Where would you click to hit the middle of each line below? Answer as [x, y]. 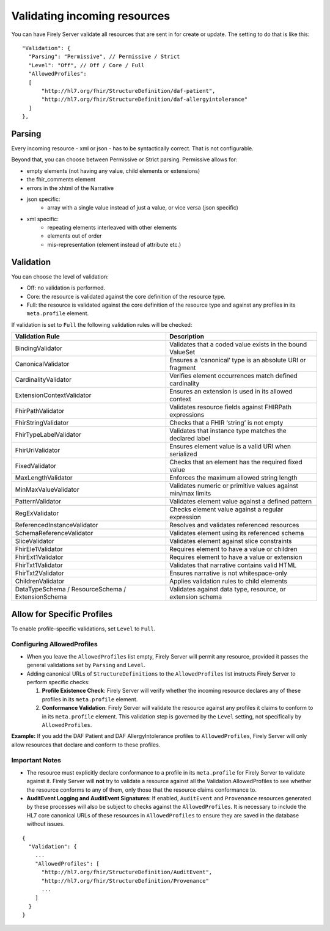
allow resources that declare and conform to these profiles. [86, 745]
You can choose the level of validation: [60, 276]
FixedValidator [35, 466]
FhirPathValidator [40, 411]
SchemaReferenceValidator [54, 533]
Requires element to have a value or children [233, 549]
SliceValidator [35, 541]
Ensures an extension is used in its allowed [231, 392]
